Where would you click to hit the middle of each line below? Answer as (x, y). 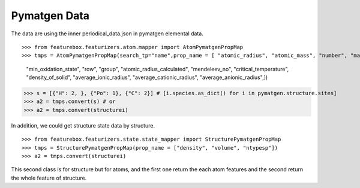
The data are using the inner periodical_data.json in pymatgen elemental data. (107, 34)
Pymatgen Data (50, 16)
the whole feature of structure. (49, 178)
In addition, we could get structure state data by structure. (83, 125)
